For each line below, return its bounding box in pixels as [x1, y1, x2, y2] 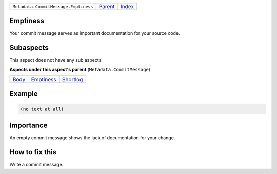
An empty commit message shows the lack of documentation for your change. [9, 134, 175, 141]
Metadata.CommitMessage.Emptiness [12, 4, 93, 9]
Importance [9, 121, 48, 130]
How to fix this [9, 148, 57, 157]
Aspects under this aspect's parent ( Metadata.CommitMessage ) [9, 66, 151, 72]
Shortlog [62, 76, 83, 83]
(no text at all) [20, 106, 64, 112]
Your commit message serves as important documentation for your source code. [9, 30, 180, 36]
